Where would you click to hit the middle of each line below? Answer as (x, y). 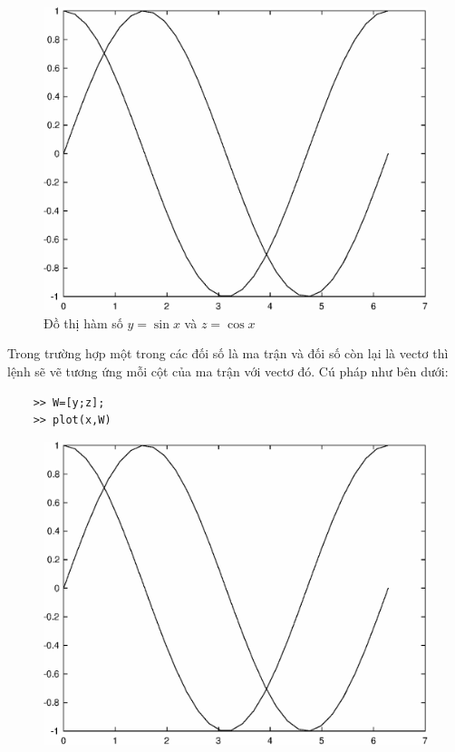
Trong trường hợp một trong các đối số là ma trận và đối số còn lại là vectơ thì (228, 353)
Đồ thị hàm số (83, 322)
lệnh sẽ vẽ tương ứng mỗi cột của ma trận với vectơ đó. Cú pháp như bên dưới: (228, 371)
